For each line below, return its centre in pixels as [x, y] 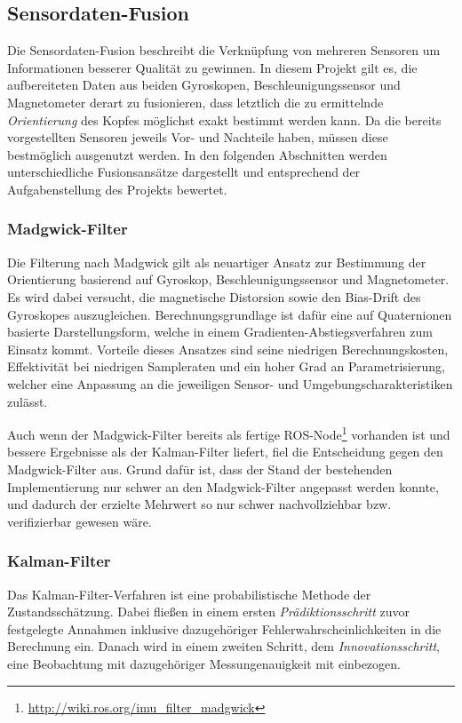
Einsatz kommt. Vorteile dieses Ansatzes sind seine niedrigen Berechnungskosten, [228, 349]
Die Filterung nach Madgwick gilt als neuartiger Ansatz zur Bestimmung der [217, 262]
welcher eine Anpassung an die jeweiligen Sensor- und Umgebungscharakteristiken [230, 383]
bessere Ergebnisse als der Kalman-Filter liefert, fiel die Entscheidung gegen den [225, 452]
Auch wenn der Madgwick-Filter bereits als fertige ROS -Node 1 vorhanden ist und [229, 433]
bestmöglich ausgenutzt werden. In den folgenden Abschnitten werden [197, 154]
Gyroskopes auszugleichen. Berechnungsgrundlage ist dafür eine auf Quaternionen [230, 314]
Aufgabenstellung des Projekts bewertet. [117, 189]
